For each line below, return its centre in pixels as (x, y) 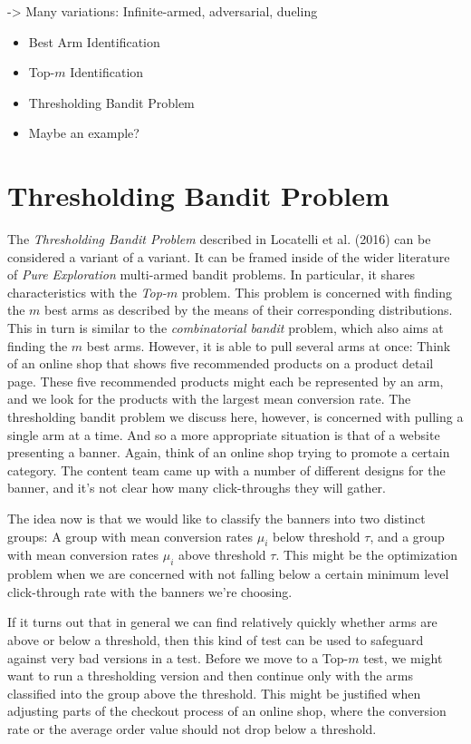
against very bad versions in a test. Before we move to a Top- (178, 657)
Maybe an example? (84, 133)
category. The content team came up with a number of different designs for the (226, 470)
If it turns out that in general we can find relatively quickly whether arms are (222, 622)
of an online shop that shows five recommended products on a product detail (221, 363)
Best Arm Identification (94, 41)
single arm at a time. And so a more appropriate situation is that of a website (224, 434)
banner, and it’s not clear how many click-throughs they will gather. (197, 488)
